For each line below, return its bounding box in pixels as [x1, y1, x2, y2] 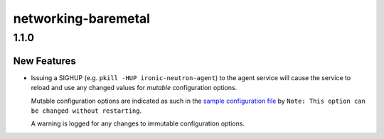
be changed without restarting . [31, 106, 142, 115]
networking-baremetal [13, 11, 151, 26]
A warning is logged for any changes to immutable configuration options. [31, 119, 245, 128]
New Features [13, 55, 76, 67]
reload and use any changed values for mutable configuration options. [31, 84, 238, 92]
